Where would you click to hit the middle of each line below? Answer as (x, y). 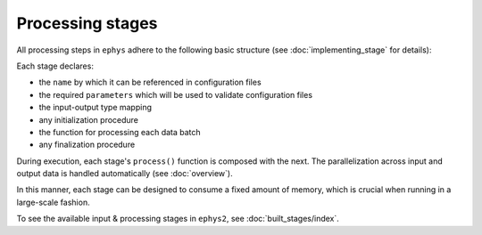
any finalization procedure (87, 145)
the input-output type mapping (95, 108)
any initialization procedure (88, 119)
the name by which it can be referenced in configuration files (150, 82)
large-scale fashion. (53, 202)
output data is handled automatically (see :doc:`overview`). (125, 174)
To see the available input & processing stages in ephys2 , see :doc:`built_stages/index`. (178, 219)
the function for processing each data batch (120, 132)
